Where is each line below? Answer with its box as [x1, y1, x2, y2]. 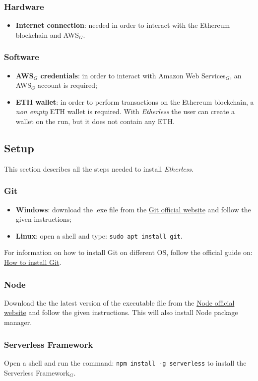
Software [4, 51, 39, 63]
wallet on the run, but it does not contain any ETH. [15, 116, 175, 126]
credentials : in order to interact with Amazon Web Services [40, 70, 226, 80]
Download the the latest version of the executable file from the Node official [4, 297, 235, 308]
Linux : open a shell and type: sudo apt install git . [15, 230, 183, 241]
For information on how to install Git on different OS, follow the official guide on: [4, 247, 253, 257]
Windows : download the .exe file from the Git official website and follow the [15, 204, 251, 214]
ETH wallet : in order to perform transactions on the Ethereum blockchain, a [15, 96, 254, 107]
